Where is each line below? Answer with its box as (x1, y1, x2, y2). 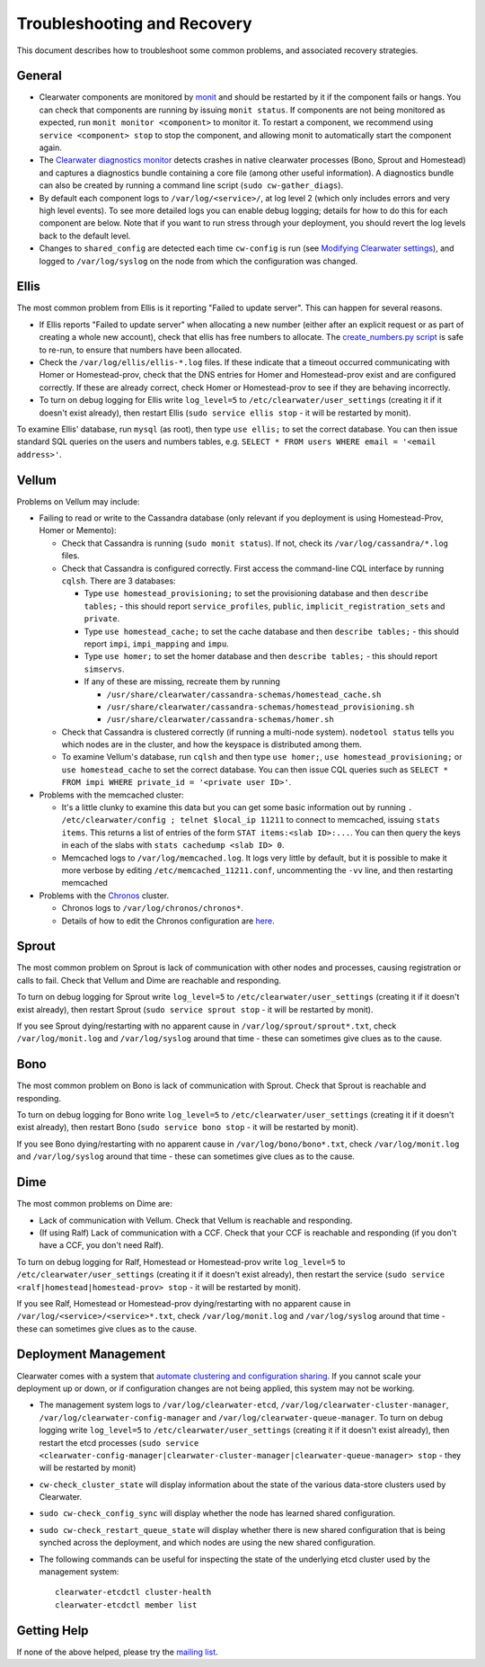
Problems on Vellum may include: (16, 495, 140, 507)
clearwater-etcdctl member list (55, 1600, 198, 1609)
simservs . (84, 664, 125, 674)
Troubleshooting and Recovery (16, 13, 252, 33)
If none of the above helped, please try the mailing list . (16, 1646, 219, 1657)
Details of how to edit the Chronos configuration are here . (61, 915, 276, 926)
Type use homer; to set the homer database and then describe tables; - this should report (84, 651, 438, 662)
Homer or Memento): (39, 525, 117, 536)
